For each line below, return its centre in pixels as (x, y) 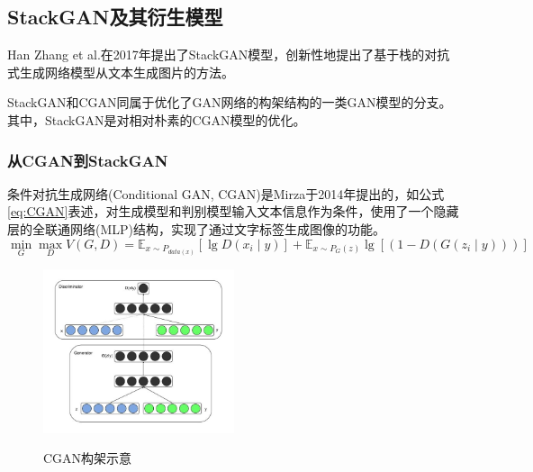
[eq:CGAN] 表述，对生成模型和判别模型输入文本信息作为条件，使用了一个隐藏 (233, 211)
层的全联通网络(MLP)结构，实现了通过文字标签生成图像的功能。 (197, 228)
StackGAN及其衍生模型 (115, 17)
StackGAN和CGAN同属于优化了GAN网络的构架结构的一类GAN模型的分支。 (230, 102)
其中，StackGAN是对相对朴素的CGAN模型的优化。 (157, 119)
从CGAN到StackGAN (88, 160)
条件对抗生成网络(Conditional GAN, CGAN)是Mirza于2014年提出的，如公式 (226, 193)
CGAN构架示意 (88, 458)
